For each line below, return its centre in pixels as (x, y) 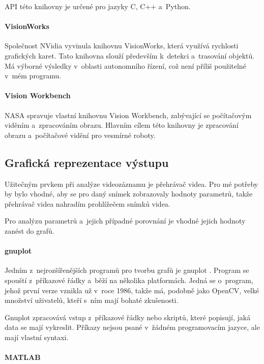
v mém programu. (33, 76)
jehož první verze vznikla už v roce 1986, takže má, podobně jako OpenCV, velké (132, 290)
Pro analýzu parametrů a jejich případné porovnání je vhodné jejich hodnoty (125, 221)
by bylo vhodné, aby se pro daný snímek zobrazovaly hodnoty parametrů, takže (129, 194)
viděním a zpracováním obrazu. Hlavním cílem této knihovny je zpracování (122, 125)
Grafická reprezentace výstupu (87, 162)
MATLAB (23, 357)
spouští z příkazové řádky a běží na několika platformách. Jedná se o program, (129, 280)
